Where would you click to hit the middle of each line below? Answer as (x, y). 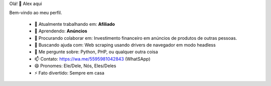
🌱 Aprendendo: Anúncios (61, 31)
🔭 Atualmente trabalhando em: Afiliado (75, 24)
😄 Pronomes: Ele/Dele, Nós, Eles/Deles (75, 66)
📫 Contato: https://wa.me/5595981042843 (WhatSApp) (92, 59)
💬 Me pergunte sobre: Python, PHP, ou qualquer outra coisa (96, 52)
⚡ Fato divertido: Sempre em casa (70, 73)
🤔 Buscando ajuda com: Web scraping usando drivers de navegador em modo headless (125, 45)
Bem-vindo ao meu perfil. (36, 13)
